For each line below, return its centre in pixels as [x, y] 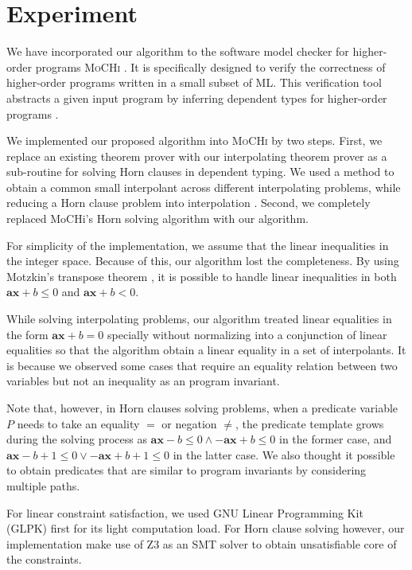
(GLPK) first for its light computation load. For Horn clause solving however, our [206, 528]
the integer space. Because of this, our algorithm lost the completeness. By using [203, 261]
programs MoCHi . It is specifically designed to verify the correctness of [210, 66]
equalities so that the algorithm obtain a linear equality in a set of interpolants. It [206, 350]
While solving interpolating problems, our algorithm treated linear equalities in [199, 319]
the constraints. [44, 559]
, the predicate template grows [309, 423]
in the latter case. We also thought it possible [284, 454]
